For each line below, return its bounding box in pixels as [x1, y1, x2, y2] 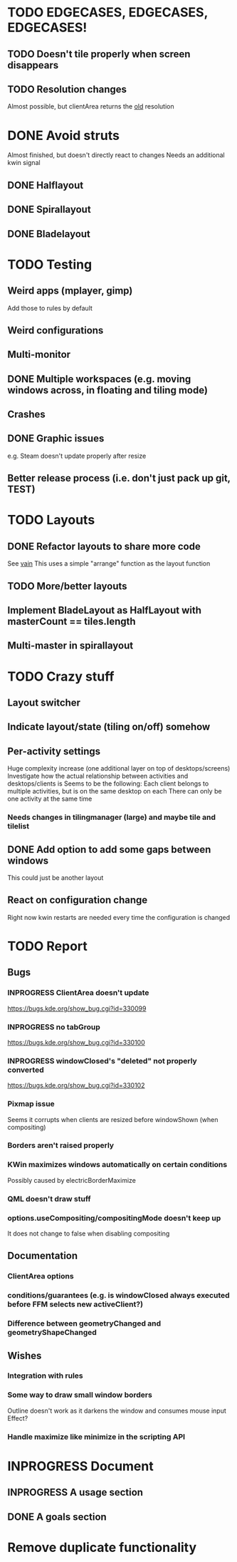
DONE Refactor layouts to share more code [7, 540, 201, 552]
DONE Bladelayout [7, 228, 91, 240]
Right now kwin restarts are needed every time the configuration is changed [7, 913, 231, 921]
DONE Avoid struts [7, 127, 120, 144]
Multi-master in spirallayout [7, 640, 134, 652]
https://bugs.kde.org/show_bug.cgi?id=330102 [7, 1081, 145, 1090]
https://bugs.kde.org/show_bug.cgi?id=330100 [7, 1038, 146, 1046]
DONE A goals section [7, 1511, 107, 1523]
